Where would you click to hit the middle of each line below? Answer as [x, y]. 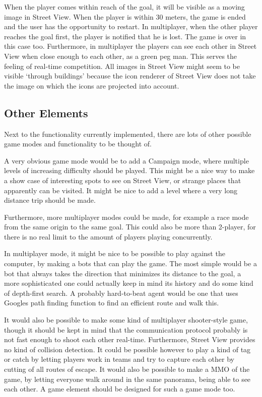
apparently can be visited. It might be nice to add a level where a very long [121, 190]
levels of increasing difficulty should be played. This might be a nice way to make [129, 170]
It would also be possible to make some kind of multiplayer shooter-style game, [126, 320]
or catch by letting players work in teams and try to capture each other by [119, 359]
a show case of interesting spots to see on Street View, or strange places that [123, 180]
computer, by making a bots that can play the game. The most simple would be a [130, 263]
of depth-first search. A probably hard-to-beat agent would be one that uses [121, 293]
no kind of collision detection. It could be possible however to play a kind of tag [127, 349]
